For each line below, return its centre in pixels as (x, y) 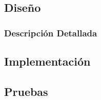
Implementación (47, 61)
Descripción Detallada (51, 33)
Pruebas (26, 91)
